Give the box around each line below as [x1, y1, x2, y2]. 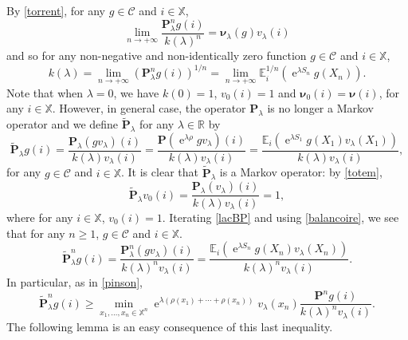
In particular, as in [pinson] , [6, 273, 143, 290]
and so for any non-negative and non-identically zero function [6, 47, 307, 64]
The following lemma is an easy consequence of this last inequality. [6, 318, 333, 334]
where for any [6, 208, 73, 225]
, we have [113, 84, 159, 101]
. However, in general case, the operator [52, 100, 246, 117]
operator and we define [6, 116, 119, 132]
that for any [6, 224, 65, 241]
